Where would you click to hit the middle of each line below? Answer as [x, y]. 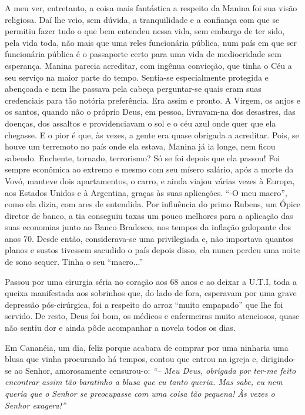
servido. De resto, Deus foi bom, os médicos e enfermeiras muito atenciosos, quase [152, 316]
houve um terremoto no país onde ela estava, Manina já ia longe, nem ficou [140, 146]
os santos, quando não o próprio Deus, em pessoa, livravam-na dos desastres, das [150, 112]
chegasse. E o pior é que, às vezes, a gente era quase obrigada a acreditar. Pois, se [152, 135]
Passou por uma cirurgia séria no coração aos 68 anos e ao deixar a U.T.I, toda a [151, 281]
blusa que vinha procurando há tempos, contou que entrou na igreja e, [132, 359]
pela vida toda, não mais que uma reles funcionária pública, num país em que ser [151, 42]
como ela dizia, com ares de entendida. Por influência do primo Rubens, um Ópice [153, 204]
